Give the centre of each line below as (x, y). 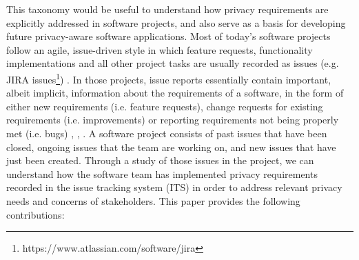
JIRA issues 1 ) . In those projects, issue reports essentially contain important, (169, 78)
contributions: (35, 214)
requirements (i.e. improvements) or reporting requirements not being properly (173, 120)
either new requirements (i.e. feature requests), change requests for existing (165, 106)
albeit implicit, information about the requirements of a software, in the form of (175, 93)
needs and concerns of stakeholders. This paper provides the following (153, 200)
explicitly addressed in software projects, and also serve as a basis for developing (176, 22)
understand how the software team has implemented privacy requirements (162, 173)
